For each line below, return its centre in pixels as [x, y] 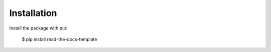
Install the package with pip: [38, 28]
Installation [33, 13]
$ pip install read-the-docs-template [59, 39]
